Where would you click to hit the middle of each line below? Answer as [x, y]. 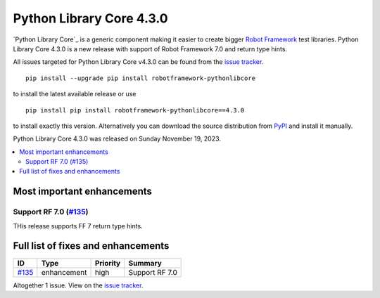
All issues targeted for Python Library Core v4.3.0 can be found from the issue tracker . [138, 62]
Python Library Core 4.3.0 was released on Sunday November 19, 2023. [117, 139]
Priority [108, 263]
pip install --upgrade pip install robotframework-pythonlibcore [141, 78]
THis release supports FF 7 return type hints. [78, 226]
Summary [145, 263]
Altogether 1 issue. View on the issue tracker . [78, 285]
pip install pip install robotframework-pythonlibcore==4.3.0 [135, 110]
